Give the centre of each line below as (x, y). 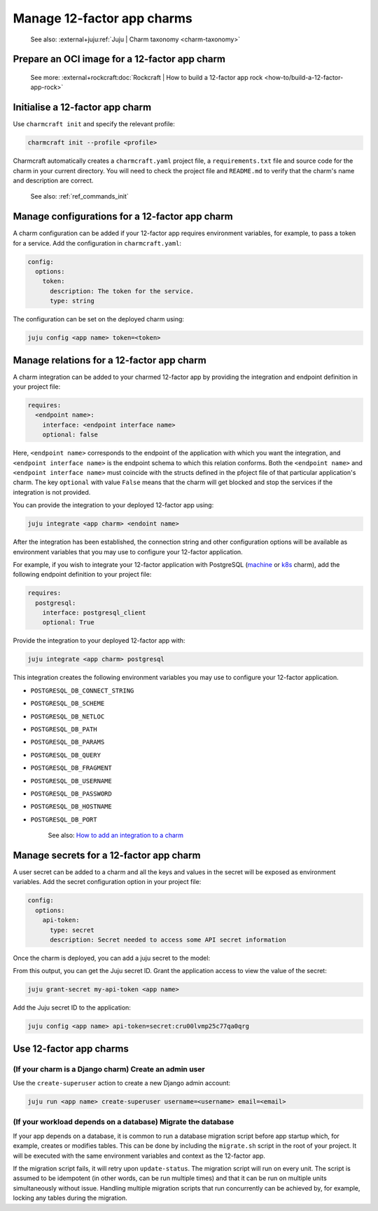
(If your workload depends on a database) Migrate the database (124, 1122)
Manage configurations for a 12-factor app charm (123, 216)
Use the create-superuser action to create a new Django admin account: (122, 1083)
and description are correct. (53, 180)
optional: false (70, 435)
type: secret (72, 930)
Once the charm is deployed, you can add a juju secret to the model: (111, 958)
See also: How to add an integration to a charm (116, 836)
